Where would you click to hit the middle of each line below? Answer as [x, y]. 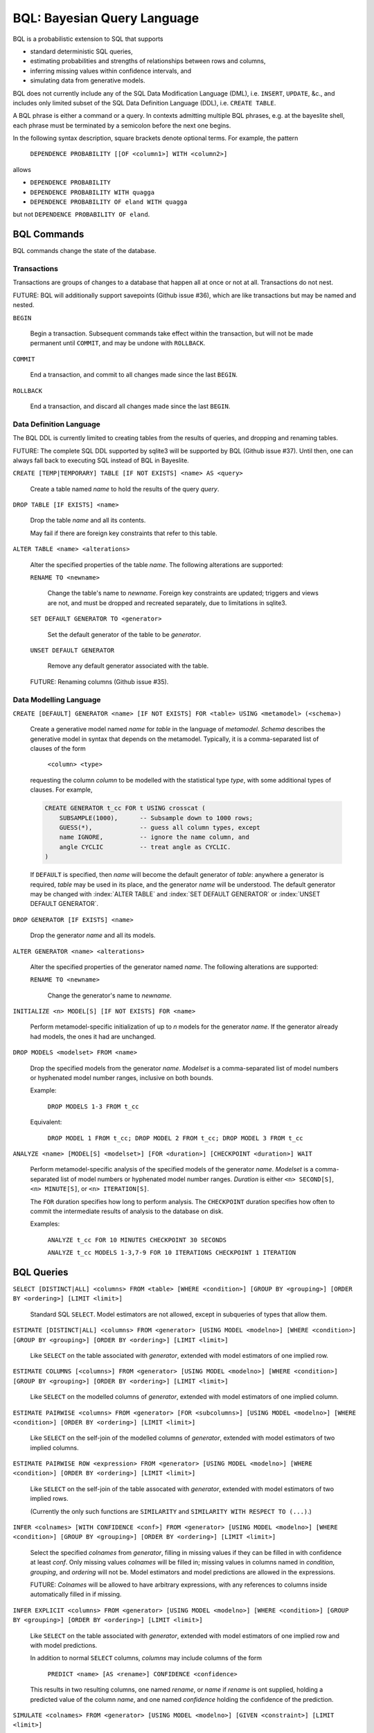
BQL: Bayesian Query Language [106, 18]
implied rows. [49, 1499]
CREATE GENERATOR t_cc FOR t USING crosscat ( [125, 808]
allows [22, 169]
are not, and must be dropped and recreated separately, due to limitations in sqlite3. [167, 602]
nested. [24, 305]
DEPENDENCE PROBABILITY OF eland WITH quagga [109, 202]
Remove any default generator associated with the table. [128, 666]
